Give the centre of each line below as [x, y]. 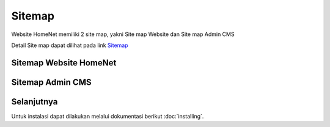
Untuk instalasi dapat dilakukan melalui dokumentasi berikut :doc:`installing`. [108, 116]
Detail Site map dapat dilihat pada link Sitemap [70, 45]
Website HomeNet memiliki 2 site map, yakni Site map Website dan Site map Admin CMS [123, 34]
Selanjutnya [35, 102]
